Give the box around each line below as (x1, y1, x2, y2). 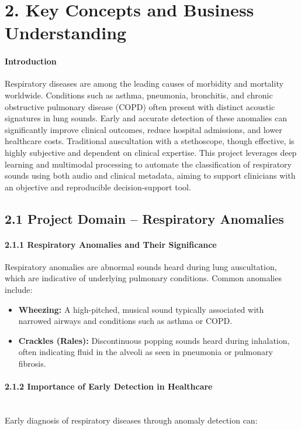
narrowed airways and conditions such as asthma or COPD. (18, 315, 233, 327)
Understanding (5, 21, 127, 45)
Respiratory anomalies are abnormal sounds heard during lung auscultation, (5, 260, 277, 272)
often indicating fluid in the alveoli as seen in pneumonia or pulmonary (18, 346, 273, 358)
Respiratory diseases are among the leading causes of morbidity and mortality (5, 77, 283, 90)
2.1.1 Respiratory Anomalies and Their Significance (5, 238, 217, 250)
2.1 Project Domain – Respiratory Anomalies (5, 209, 284, 227)
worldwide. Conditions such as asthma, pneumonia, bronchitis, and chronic (5, 88, 273, 101)
